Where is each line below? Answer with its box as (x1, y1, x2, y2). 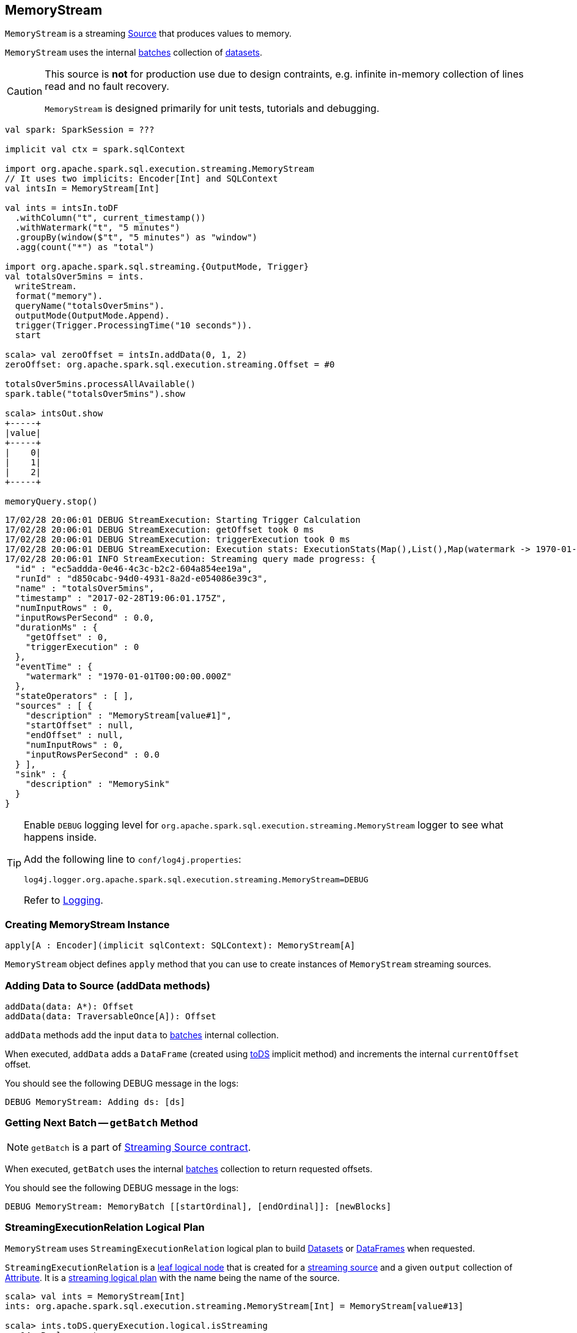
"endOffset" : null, (25, 730, 123, 740)
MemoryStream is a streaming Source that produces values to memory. (5, 28, 292, 39)
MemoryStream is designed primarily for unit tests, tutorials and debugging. (45, 102, 380, 115)
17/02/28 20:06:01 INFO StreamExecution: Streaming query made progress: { (5, 554, 376, 564)
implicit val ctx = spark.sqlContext (5, 144, 186, 155)
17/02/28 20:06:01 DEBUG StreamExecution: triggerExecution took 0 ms (5, 534, 350, 545)
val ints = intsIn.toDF (5, 203, 119, 213)
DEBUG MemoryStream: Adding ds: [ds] (5, 1096, 186, 1107)
